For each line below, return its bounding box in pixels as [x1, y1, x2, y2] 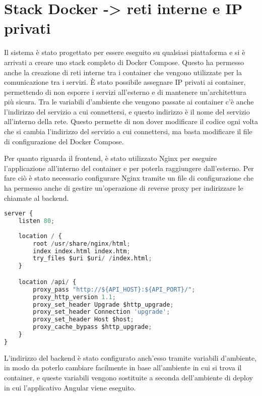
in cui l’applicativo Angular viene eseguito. [4, 382, 136, 392]
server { [4, 210, 33, 217]
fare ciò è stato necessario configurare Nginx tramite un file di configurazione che [4, 173, 254, 183]
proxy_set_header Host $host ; [33, 316, 134, 323]
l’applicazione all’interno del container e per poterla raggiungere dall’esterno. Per [4, 162, 254, 173]
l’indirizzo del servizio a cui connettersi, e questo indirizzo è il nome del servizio [4, 106, 250, 117]
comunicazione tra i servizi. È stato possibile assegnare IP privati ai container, [4, 77, 246, 87]
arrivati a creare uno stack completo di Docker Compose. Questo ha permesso [4, 56, 244, 67]
